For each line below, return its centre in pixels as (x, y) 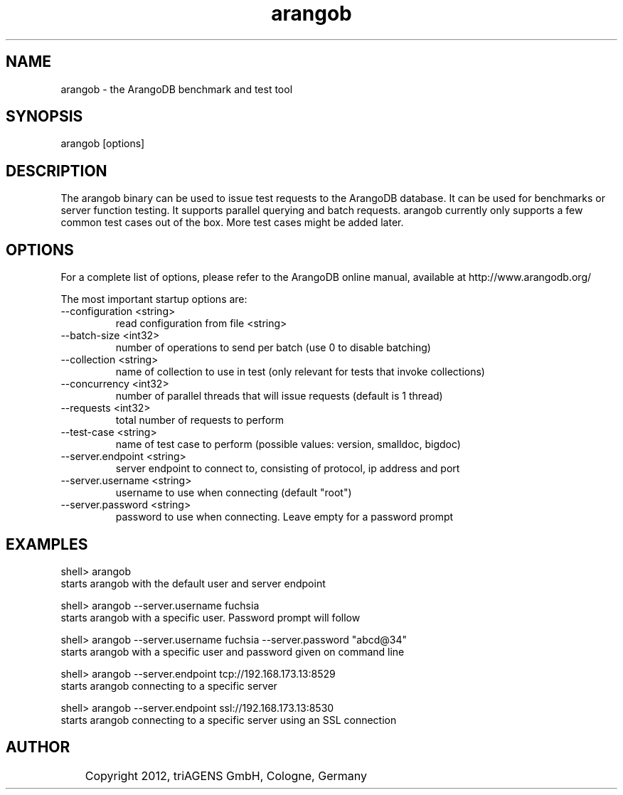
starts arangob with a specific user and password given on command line (233, 651)
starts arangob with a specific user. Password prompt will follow (211, 617)
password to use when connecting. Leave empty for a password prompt (284, 517)
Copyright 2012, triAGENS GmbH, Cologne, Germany (226, 775)
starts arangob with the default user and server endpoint (193, 583)
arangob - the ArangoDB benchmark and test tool (177, 89)
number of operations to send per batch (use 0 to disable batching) (273, 348)
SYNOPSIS (44, 117)
